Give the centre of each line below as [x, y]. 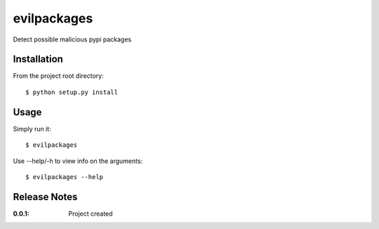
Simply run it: [32, 129]
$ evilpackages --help [65, 177]
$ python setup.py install [72, 92]
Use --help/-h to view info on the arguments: [78, 161]
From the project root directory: [59, 76]
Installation [38, 59]
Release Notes [45, 197]
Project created [91, 214]
